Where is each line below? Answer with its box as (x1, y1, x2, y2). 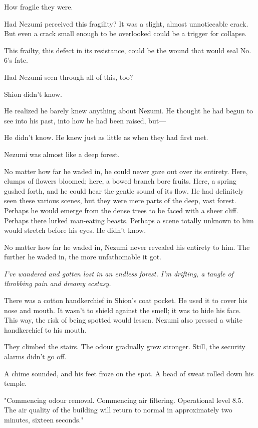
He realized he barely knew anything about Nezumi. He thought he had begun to (4, 105, 253, 116)
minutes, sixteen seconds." (4, 414, 84, 424)
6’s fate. (4, 55, 28, 65)
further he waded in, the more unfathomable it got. (4, 251, 161, 262)
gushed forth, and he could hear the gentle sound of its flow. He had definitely (4, 185, 244, 196)
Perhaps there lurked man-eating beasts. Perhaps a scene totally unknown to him (4, 215, 254, 225)
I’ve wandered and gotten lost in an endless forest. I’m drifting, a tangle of (4, 268, 233, 278)
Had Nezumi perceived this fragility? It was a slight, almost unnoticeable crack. (4, 18, 248, 29)
